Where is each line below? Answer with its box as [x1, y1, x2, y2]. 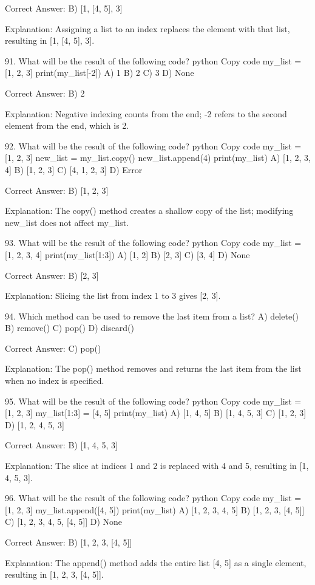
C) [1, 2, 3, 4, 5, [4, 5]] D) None [5, 515, 123, 528]
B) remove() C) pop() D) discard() [5, 321, 134, 334]
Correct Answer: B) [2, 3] [5, 269, 99, 281]
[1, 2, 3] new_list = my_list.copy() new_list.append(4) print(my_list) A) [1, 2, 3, [5, 151, 311, 164]
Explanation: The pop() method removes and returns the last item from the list [5, 362, 302, 375]
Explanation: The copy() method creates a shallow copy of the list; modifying [5, 204, 294, 217]
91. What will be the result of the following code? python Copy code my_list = [5, 54, 302, 67]
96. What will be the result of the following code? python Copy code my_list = [5, 491, 302, 504]
